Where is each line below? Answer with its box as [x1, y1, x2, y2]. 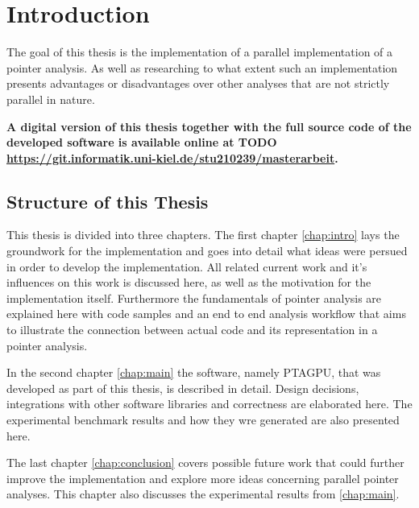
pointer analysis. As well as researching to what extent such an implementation [6, 59, 398, 76]
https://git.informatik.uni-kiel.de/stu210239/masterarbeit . [6, 149, 338, 166]
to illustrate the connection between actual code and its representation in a [6, 321, 378, 338]
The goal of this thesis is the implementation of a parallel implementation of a [6, 43, 393, 60]
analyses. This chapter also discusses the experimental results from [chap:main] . [6, 485, 400, 502]
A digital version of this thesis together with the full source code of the [6, 118, 412, 134]
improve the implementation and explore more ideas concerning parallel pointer [6, 469, 399, 486]
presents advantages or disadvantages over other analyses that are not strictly [6, 75, 390, 92]
